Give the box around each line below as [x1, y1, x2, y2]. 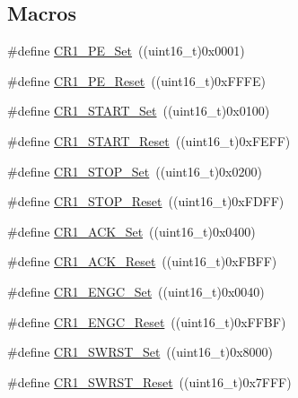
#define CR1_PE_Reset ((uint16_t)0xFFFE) [7, 71, 266, 90]
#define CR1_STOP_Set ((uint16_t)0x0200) [7, 161, 262, 180]
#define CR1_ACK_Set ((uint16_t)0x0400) [7, 221, 256, 240]
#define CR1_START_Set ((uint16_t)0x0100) [7, 101, 270, 120]
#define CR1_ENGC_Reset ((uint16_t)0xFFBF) [7, 312, 286, 331]
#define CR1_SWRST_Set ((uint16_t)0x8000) [7, 342, 273, 361]
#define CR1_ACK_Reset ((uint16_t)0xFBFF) [7, 252, 277, 271]
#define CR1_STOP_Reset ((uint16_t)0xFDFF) [7, 192, 285, 211]
